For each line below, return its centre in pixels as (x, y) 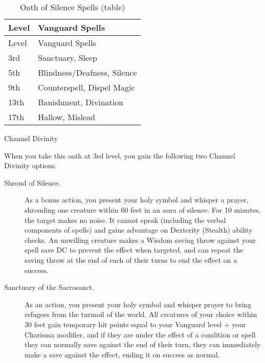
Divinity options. (30, 165)
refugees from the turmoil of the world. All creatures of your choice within (141, 314)
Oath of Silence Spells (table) (73, 7)
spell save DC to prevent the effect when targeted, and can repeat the (134, 250)
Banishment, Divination (81, 102)
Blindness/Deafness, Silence (87, 72)
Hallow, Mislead (67, 117)
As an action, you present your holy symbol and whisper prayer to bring (138, 304)
